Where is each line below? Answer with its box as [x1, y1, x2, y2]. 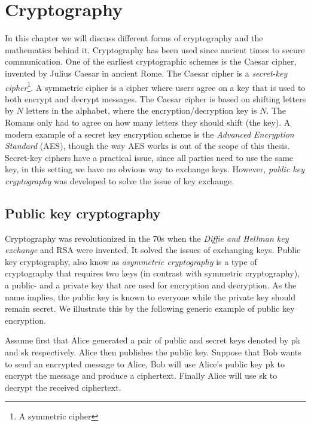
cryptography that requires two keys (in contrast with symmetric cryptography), [5, 267, 300, 279]
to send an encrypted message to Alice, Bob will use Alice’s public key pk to [5, 357, 285, 370]
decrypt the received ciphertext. [5, 381, 121, 393]
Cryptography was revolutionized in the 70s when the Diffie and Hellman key [5, 232, 289, 244]
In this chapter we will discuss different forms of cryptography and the [5, 32, 263, 44]
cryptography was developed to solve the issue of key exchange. [5, 174, 234, 187]
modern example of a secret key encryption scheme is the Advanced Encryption [5, 127, 294, 140]
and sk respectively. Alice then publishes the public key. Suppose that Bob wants [5, 346, 301, 358]
